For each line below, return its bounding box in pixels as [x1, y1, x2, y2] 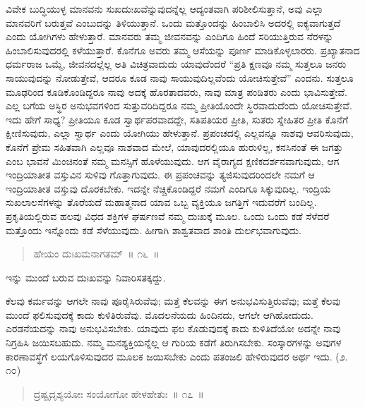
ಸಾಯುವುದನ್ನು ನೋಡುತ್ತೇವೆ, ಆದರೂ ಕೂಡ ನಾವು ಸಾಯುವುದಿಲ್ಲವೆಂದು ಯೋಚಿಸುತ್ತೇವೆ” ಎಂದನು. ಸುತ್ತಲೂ [6, 70, 354, 85]
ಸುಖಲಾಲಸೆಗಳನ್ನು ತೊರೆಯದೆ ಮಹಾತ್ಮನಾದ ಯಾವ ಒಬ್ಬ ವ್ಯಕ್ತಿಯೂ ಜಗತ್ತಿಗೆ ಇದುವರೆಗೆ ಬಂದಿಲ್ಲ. [6, 195, 317, 209]
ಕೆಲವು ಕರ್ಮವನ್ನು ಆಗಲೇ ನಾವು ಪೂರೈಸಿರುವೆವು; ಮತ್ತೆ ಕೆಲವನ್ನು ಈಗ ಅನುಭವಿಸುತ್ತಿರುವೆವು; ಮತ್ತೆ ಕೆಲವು [6, 293, 340, 308]
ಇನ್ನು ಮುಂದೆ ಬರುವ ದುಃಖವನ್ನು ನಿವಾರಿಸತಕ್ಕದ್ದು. [6, 269, 166, 284]
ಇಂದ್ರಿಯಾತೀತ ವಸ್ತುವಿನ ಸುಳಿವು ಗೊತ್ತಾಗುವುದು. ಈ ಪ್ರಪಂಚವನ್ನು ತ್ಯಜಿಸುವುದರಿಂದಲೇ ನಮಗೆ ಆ [6, 167, 315, 182]
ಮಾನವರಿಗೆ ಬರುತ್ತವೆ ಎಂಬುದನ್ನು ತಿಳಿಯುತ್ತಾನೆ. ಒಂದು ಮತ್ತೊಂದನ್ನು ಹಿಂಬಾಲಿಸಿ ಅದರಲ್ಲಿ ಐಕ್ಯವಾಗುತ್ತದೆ [6, 15, 341, 30]
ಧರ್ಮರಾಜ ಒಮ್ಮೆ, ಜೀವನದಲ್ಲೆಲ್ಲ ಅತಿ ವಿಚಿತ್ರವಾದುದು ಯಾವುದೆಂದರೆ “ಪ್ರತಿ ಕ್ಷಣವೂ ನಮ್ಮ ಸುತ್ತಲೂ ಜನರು [6, 56, 347, 71]
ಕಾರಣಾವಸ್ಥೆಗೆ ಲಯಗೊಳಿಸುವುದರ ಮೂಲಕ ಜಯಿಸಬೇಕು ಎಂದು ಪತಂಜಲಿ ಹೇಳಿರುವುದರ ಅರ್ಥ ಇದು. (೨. [6, 348, 348, 363]
